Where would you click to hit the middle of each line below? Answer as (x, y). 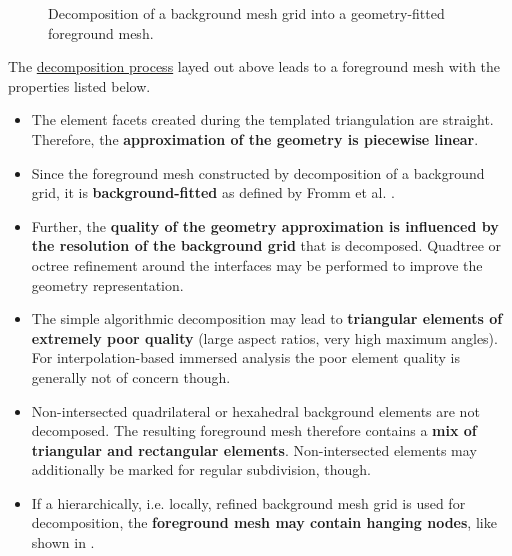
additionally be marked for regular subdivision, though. (201, 469)
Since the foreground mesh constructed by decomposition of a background (258, 172)
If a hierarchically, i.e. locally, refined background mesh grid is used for (248, 502)
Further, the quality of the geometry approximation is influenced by (265, 225)
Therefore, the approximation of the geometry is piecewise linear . (255, 138)
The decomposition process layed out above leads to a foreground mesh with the (254, 66)
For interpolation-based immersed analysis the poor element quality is (245, 357)
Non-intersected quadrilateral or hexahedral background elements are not (255, 410)
